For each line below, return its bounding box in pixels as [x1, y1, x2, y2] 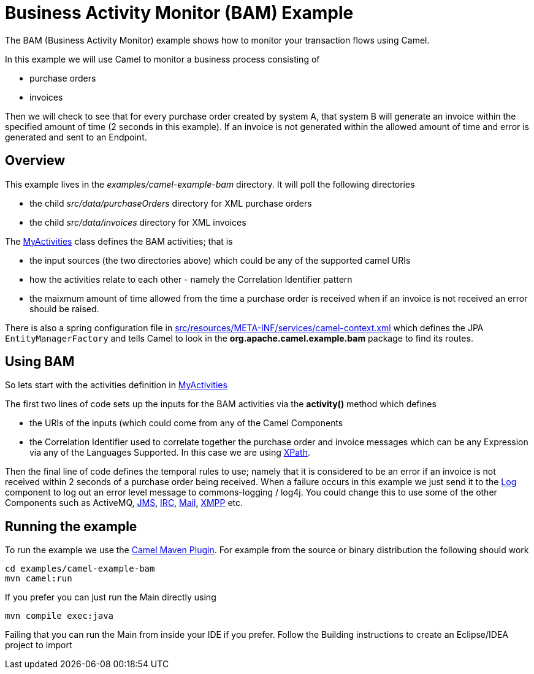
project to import [5, 640, 72, 651]
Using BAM [5, 354, 75, 370]
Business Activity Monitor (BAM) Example [5, 2, 354, 23]
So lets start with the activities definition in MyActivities [5, 380, 227, 391]
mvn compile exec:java [5, 611, 114, 621]
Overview [5, 153, 66, 169]
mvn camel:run [5, 573, 72, 584]
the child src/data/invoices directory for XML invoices [29, 216, 246, 228]
